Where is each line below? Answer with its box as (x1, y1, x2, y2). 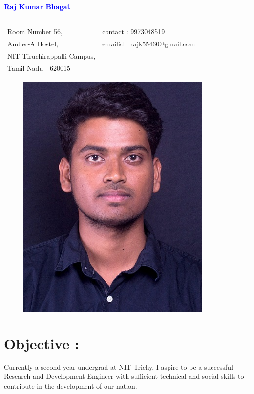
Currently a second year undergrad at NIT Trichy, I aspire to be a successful (4, 361, 233, 372)
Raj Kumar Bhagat (4, 1, 70, 11)
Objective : (4, 333, 79, 353)
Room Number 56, (7, 26, 63, 37)
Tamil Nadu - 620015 (7, 63, 71, 73)
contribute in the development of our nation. (4, 380, 137, 391)
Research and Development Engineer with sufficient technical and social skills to (4, 371, 244, 381)
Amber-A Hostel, (7, 39, 58, 49)
